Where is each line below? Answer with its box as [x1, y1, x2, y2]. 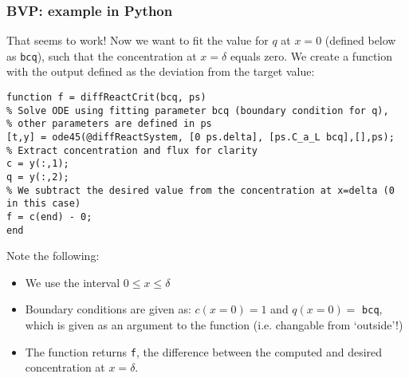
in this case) [6, 198, 81, 210]
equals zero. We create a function [230, 47, 393, 64]
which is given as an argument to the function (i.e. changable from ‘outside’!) [25, 317, 403, 333]
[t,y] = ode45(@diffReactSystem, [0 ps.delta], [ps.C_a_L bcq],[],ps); [6, 132, 395, 144]
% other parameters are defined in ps [6, 118, 212, 130]
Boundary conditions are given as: [25, 301, 191, 317]
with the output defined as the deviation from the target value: [6, 63, 315, 80]
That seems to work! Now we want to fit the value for [6, 32, 269, 49]
